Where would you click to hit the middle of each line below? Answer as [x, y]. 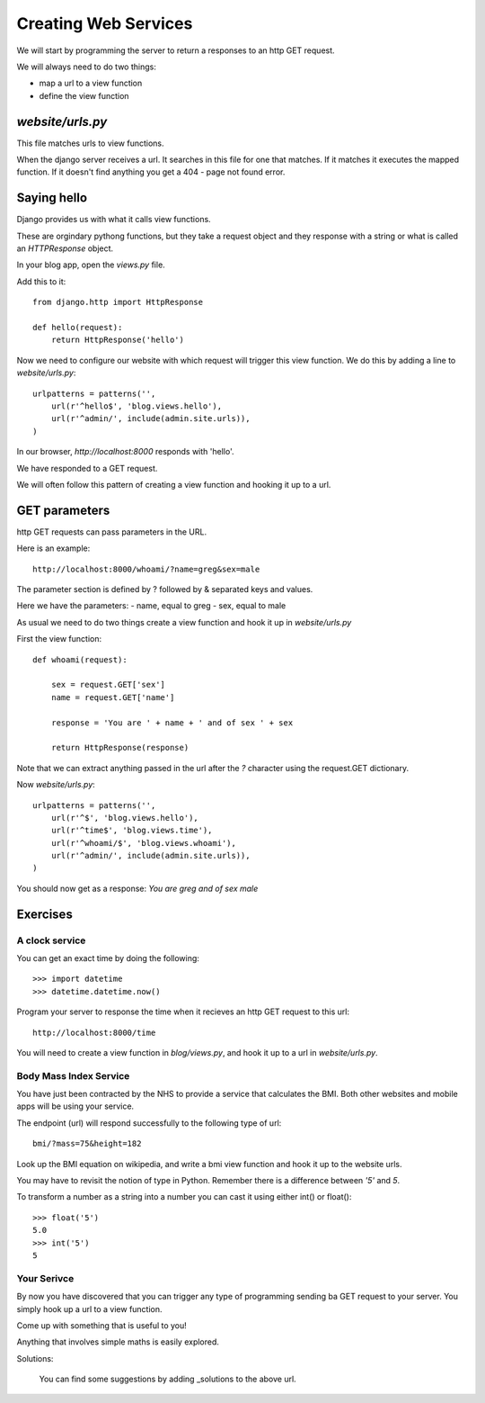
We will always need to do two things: [86, 67]
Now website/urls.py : [56, 785]
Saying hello [52, 198]
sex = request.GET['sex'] [108, 685]
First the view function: [59, 639]
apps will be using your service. [75, 1106]
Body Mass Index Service [73, 1075]
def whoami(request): [80, 660]
